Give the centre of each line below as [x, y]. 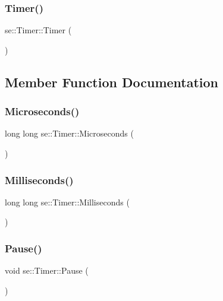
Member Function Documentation [112, 82]
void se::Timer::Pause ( [47, 270]
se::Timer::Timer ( [38, 30]
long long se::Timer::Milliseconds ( [67, 202]
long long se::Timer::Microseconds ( [69, 133]
